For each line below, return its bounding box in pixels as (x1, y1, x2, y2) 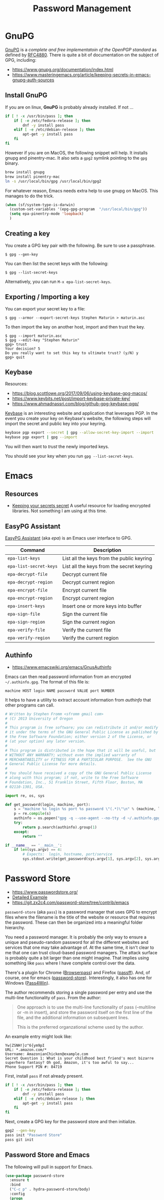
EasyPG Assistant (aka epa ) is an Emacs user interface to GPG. (5, 535, 132, 541)
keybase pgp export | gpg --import (5, 435, 78, 440)
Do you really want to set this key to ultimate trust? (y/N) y (5, 351, 139, 355)
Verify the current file (62, 627, 111, 633)
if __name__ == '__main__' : (5, 843, 62, 847)
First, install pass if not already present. (5, 1073, 84, 1079)
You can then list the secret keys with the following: (5, 260, 109, 266)
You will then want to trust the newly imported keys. (5, 444, 109, 449)
